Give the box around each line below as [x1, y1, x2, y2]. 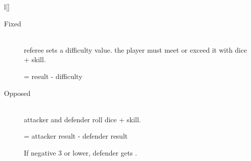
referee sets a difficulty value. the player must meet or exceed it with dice [24, 44, 247, 55]
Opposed [4, 87, 31, 98]
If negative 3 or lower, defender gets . [24, 147, 137, 158]
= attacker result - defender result [24, 131, 128, 141]
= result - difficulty [24, 71, 83, 81]
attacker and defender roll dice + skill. [24, 114, 141, 124]
